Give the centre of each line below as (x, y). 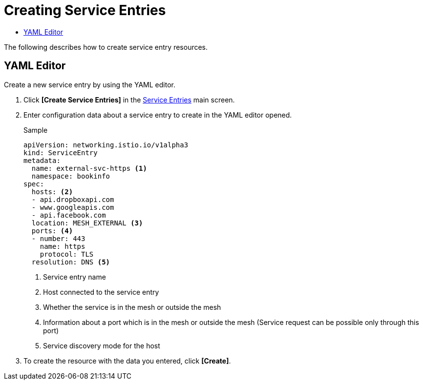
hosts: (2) (52, 192)
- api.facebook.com (69, 215)
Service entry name (74, 277)
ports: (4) (52, 231)
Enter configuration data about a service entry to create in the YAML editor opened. (158, 115)
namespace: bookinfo (71, 176)
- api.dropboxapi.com (73, 199)
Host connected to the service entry (101, 292)
